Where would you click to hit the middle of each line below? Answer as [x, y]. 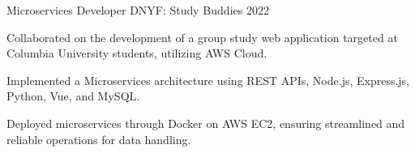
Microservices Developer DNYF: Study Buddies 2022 [138, 10]
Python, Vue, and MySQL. [73, 96]
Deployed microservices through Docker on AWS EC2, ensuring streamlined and [206, 123]
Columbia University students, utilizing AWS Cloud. [137, 53]
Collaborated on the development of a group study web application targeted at [202, 37]
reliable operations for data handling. [99, 139]
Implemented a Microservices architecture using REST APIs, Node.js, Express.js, [208, 80]
